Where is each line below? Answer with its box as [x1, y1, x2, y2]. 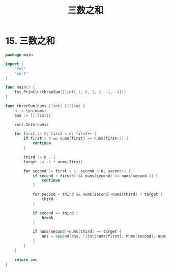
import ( [5, 62, 24, 67]
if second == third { [32, 210, 79, 216]
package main [5, 52, 33, 57]
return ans [14, 257, 38, 262]
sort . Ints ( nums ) [14, 122, 49, 127]
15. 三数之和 [5, 35, 55, 47]
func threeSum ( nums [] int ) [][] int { [5, 103, 85, 108]
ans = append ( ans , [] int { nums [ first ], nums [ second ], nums [41, 234, 167, 239]
